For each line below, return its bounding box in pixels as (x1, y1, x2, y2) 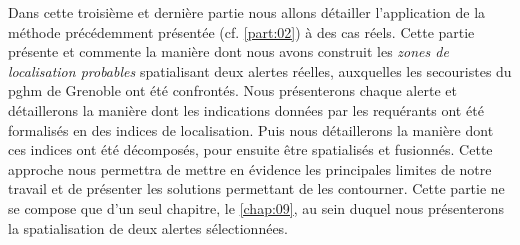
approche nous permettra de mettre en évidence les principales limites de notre (8, 158, 492, 179)
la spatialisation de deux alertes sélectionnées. (8, 217, 289, 238)
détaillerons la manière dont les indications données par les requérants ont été (8, 99, 484, 120)
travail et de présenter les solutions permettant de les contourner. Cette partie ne (8, 178, 505, 199)
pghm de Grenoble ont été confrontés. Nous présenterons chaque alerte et (8, 80, 457, 101)
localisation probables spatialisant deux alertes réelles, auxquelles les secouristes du (8, 60, 512, 81)
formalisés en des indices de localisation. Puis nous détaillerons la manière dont (8, 119, 494, 140)
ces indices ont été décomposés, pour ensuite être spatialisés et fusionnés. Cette (8, 139, 493, 160)
